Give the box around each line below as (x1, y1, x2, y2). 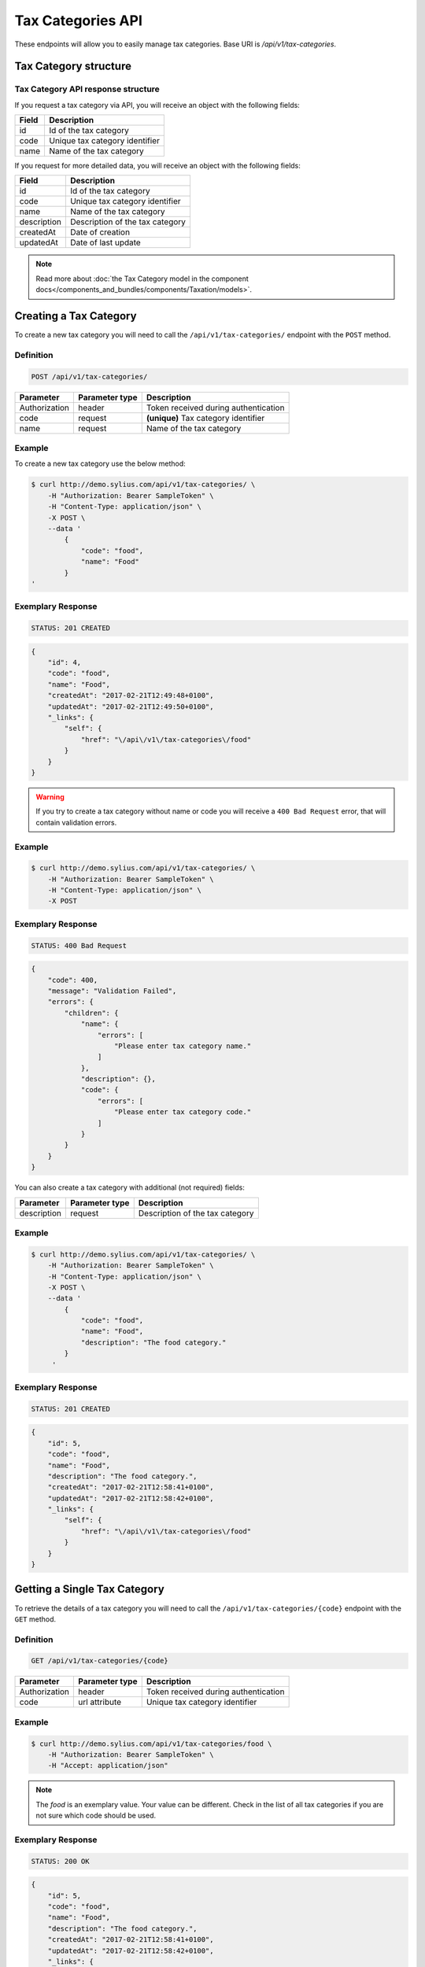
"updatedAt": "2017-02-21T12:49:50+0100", (47, 702, 214, 711)
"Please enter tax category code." (114, 1108, 252, 1116)
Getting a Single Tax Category (14, 1582, 164, 1596)
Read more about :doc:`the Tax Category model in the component (35, 274, 249, 283)
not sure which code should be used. (35, 1810, 157, 1821)
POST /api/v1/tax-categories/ (31, 372, 148, 381)
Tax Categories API (14, 12, 143, 29)
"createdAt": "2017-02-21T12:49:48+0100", (47, 691, 214, 700)
